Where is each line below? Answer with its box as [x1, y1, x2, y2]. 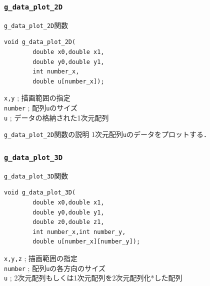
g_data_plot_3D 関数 [4, 170, 68, 180]
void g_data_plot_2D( [4, 38, 76, 46]
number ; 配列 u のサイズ [4, 102, 77, 113]
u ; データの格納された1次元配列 [4, 112, 109, 122]
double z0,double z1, [32, 218, 104, 226]
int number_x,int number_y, [32, 228, 126, 235]
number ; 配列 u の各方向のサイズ [4, 262, 105, 273]
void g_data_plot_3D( [4, 189, 76, 196]
